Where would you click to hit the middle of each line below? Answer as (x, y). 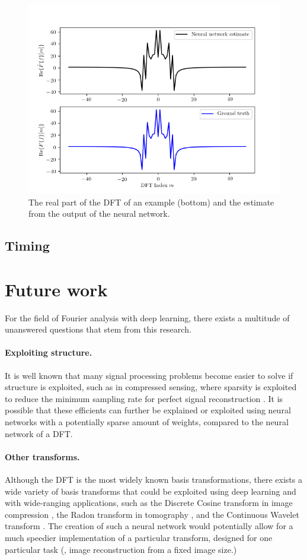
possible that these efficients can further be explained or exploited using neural (148, 410)
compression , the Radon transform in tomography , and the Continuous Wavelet (152, 514)
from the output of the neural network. (99, 213)
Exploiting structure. (49, 352)
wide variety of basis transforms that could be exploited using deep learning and (151, 491)
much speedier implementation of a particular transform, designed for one (139, 537)
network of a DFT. (39, 433)
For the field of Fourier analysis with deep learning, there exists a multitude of (147, 317)
